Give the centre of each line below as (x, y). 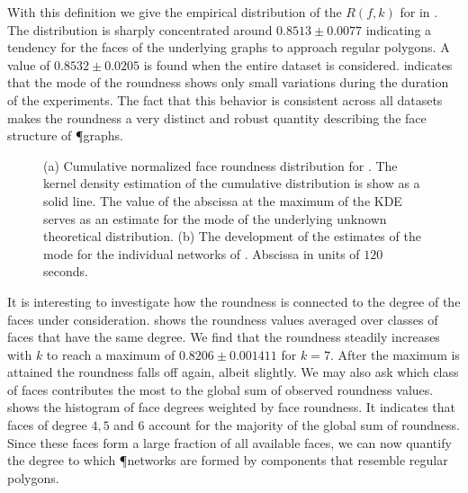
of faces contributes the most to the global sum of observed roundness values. (220, 389)
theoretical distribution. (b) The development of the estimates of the (232, 236)
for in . (419, 12)
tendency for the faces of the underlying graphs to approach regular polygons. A (229, 47)
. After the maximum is (395, 354)
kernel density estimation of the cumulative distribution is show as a (232, 183)
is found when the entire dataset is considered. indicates (298, 64)
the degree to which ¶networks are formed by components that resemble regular (228, 460)
